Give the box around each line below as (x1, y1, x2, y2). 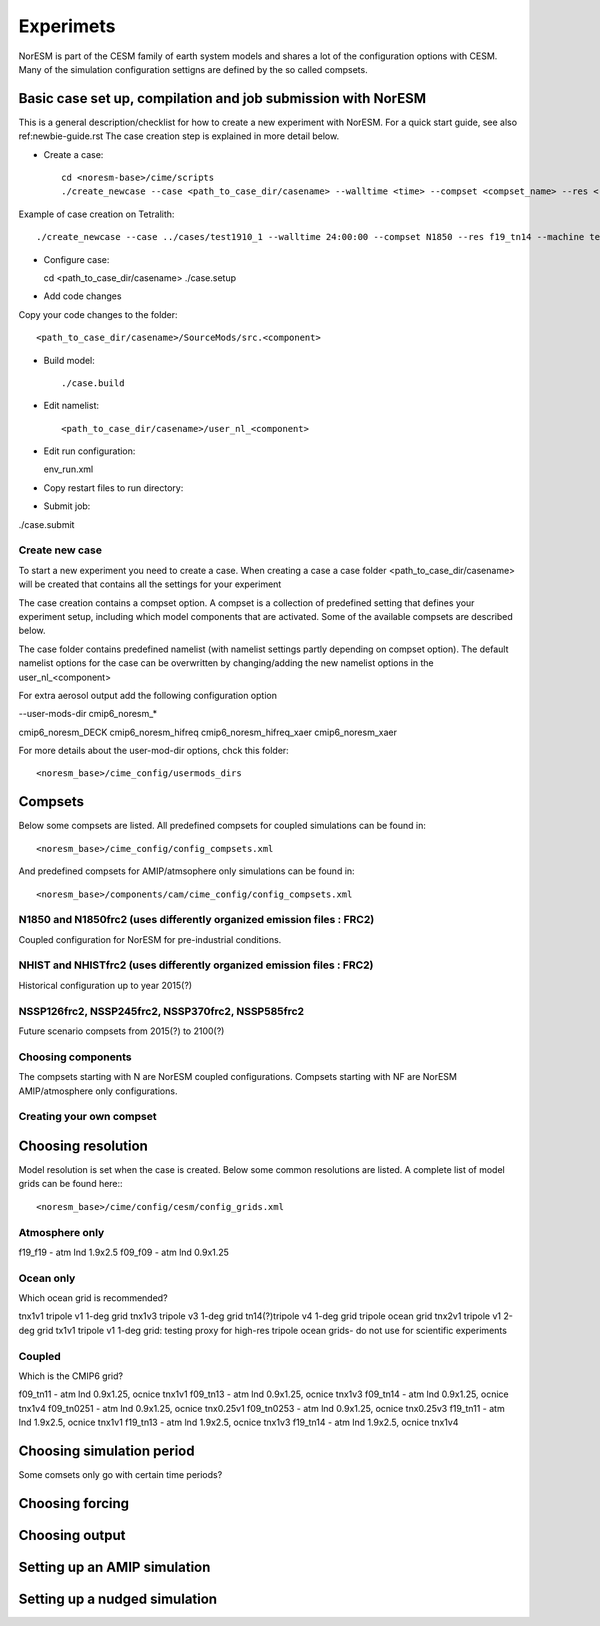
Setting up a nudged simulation (18, 1590, 218, 1607)
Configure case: (43, 253, 110, 265)
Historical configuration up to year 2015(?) (18, 979, 193, 991)
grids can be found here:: (18, 1178, 124, 1190)
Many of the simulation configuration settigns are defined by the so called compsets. (18, 63, 369, 75)
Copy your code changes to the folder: (18, 308, 179, 320)
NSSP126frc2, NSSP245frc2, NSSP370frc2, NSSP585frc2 (18, 1004, 305, 1018)
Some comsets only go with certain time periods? (18, 1469, 223, 1481)
